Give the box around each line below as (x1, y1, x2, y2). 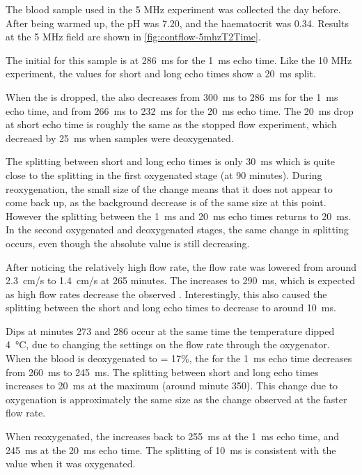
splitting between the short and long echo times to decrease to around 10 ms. (6, 300, 336, 315)
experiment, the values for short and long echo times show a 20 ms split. (6, 66, 316, 81)
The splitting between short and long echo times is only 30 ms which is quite (6, 154, 335, 169)
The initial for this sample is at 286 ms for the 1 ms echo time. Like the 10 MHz (6, 52, 352, 67)
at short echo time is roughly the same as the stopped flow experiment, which (6, 117, 337, 132)
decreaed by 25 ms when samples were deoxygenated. (6, 130, 234, 145)
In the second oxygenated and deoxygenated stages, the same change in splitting (6, 222, 349, 237)
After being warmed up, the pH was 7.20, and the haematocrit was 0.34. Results (6, 15, 349, 30)
